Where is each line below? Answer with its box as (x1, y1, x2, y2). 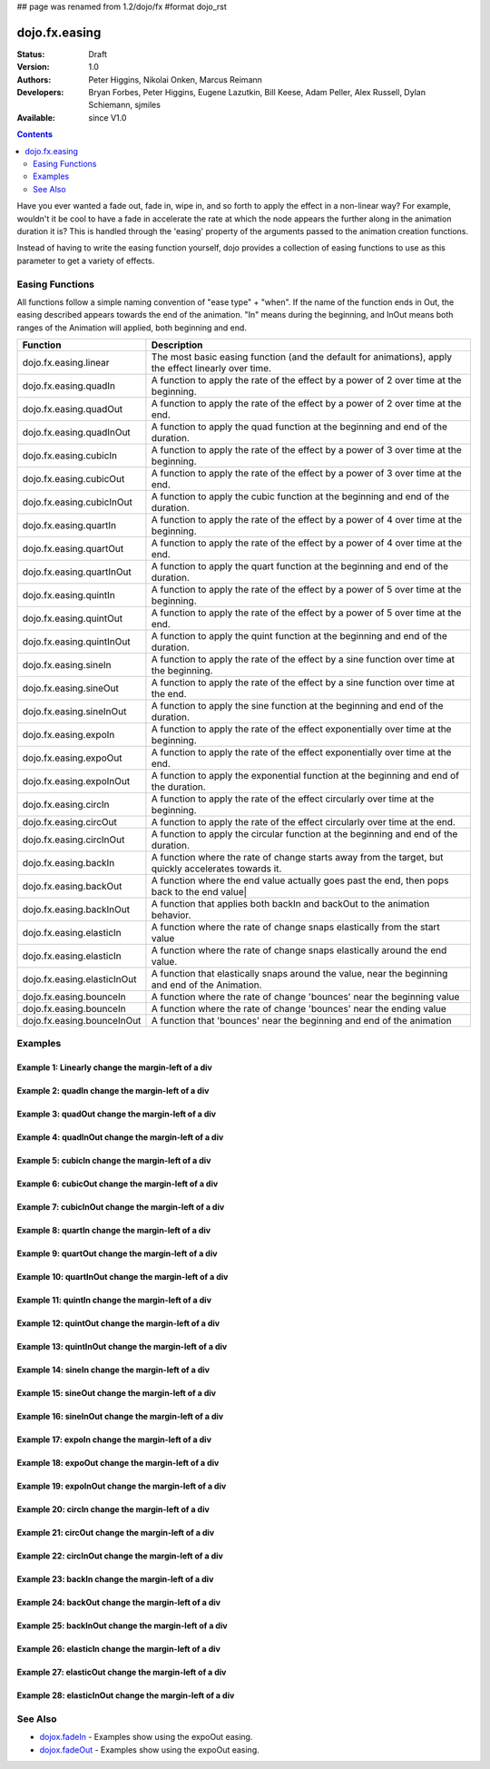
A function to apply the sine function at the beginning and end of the (151, 700, 444, 713)
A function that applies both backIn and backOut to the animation (151, 898, 430, 910)
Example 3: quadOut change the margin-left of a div (16, 1108, 217, 1120)
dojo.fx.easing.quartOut (22, 543, 124, 555)
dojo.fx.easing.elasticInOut (22, 973, 137, 986)
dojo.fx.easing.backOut (22, 880, 122, 893)
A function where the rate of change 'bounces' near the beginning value (151, 990, 460, 1003)
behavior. (151, 909, 191, 921)
